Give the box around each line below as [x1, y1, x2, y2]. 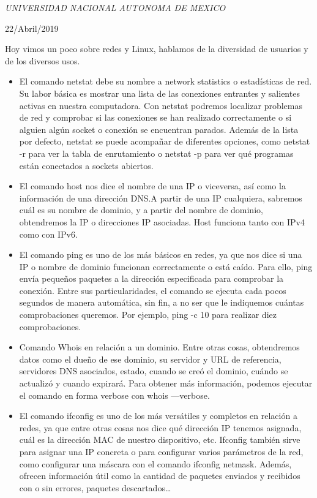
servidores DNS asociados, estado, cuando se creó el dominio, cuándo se [19, 364, 288, 377]
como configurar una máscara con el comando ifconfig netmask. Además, [19, 457, 292, 470]
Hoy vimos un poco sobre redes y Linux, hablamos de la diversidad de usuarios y [5, 42, 308, 55]
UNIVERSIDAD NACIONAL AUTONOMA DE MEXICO [5, 1, 226, 13]
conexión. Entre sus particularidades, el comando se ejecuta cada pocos [19, 284, 286, 296]
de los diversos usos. [5, 54, 80, 67]
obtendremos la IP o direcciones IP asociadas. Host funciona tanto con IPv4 [19, 215, 305, 228]
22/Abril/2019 [5, 21, 59, 34]
